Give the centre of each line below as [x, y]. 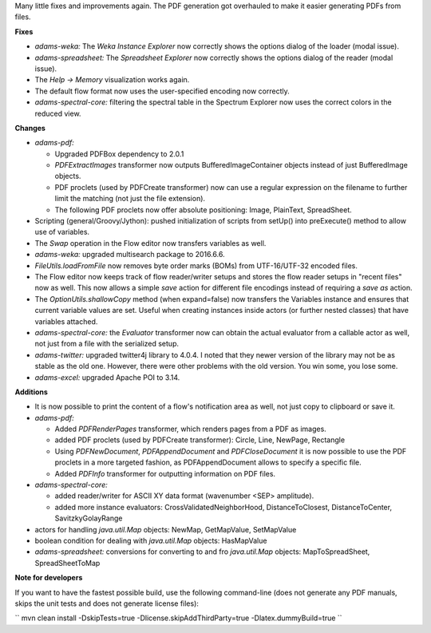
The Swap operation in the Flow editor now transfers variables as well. [150, 243]
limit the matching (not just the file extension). [130, 199]
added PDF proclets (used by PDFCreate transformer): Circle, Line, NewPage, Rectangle [200, 440]
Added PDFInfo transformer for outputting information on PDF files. [165, 473]
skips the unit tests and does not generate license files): [107, 603]
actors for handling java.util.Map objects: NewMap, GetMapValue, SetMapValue [166, 529]
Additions [31, 392]
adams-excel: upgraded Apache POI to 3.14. [107, 377]
